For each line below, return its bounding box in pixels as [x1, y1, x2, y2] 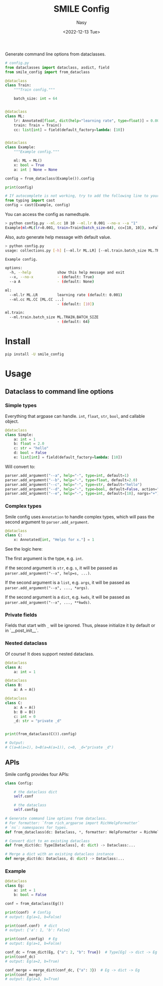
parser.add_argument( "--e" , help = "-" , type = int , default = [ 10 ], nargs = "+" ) [5, 491, 160, 496]
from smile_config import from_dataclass [5, 70, 90, 74]
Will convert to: [5, 464, 35, 469]
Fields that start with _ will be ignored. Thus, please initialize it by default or [5, 623, 156, 628]
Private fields [5, 611, 37, 618]
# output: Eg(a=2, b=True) [5, 959, 60, 964]
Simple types [5, 402, 37, 409]
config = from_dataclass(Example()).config [5, 176, 95, 181]
